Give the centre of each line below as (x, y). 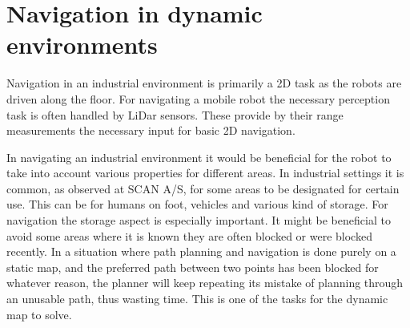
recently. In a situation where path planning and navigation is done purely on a (201, 251)
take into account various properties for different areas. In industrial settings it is (205, 173)
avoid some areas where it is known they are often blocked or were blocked (189, 235)
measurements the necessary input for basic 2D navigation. (151, 130)
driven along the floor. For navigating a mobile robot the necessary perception (198, 98)
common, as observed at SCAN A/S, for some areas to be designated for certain (203, 188)
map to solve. (39, 314)
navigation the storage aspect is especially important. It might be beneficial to (199, 220)
